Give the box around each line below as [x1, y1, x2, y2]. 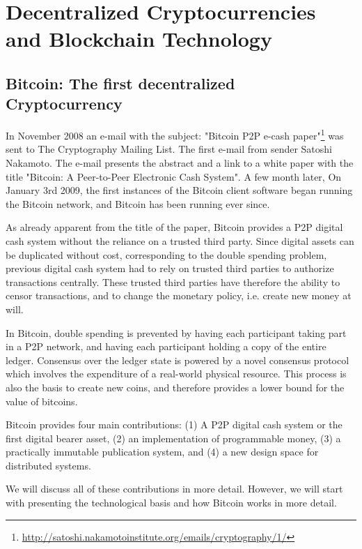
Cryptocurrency [6, 93, 123, 114]
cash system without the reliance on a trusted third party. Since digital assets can [6, 233, 354, 248]
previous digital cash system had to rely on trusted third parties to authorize [6, 261, 334, 276]
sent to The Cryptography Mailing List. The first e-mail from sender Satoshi [6, 142, 332, 156]
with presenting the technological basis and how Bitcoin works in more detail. [6, 495, 337, 510]
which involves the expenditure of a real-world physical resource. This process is [6, 366, 347, 381]
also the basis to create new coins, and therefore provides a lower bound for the [6, 379, 345, 394]
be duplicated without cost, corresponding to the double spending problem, [6, 247, 327, 262]
